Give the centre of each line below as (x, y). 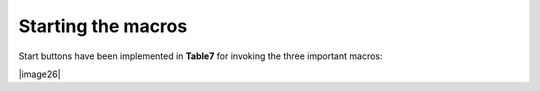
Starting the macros (103, 26)
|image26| (39, 74)
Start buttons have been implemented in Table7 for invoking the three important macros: (200, 56)
